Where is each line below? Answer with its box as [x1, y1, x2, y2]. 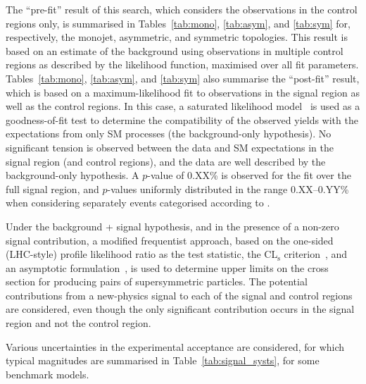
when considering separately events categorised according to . [6, 195, 270, 210]
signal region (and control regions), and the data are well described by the [6, 154, 326, 168]
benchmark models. [6, 366, 89, 381]
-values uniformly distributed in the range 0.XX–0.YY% [107, 181, 349, 196]
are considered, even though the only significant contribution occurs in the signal [6, 302, 355, 316]
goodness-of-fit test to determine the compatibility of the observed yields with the [6, 112, 358, 127]
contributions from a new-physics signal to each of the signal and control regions [6, 287, 353, 302]
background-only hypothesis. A [6, 168, 139, 182]
